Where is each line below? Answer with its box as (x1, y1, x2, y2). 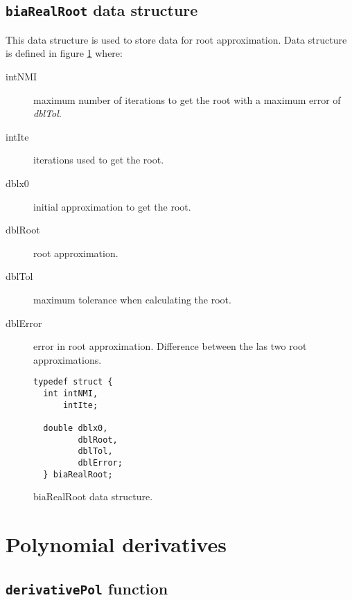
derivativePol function (6, 577, 168, 599)
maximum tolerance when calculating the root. (33, 292, 231, 306)
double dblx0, (43, 423, 108, 433)
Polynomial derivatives (6, 529, 227, 558)
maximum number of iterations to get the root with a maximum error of (33, 92, 341, 107)
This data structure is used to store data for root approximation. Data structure (6, 32, 347, 46)
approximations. (33, 352, 102, 367)
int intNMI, (43, 388, 98, 398)
